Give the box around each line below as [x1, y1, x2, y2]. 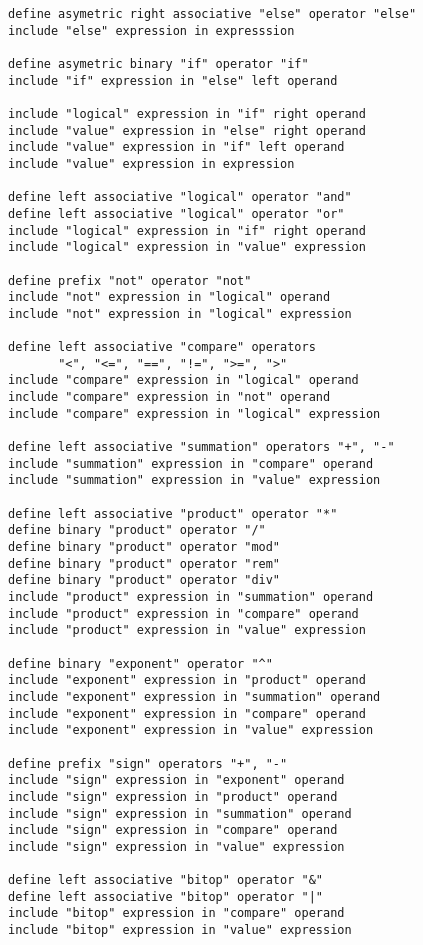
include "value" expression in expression [8, 156, 295, 171]
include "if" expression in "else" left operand [8, 73, 338, 88]
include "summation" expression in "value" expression [8, 473, 381, 488]
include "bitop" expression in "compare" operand [8, 906, 345, 921]
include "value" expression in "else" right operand [8, 123, 366, 138]
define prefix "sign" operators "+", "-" [8, 756, 288, 771]
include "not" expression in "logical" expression [8, 306, 352, 321]
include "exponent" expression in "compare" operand [8, 706, 366, 721]
